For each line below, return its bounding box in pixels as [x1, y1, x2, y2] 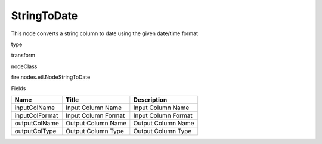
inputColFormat [14, 111, 58, 120]
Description [133, 96, 168, 104]
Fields [11, 84, 26, 92]
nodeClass [11, 63, 38, 70]
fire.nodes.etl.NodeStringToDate [11, 73, 91, 81]
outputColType [14, 127, 57, 135]
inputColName [14, 103, 55, 112]
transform [11, 51, 36, 59]
